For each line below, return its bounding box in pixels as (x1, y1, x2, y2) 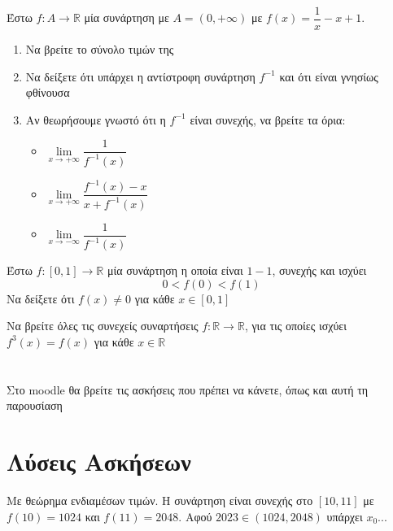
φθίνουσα (25, 84, 70, 101)
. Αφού (178, 507, 212, 524)
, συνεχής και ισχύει (272, 262, 367, 279)
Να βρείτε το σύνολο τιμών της (25, 41, 174, 58)
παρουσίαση (7, 397, 63, 414)
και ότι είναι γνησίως (279, 67, 378, 85)
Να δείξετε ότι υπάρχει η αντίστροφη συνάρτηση (25, 67, 255, 85)
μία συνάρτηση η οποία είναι (107, 262, 243, 279)
